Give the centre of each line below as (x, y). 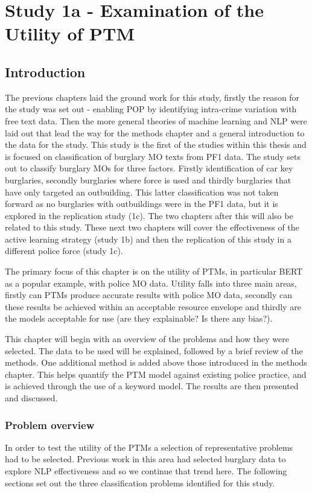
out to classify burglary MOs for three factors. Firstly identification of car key (149, 168)
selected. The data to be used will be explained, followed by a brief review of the (154, 350)
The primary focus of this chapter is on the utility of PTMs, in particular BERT (154, 271)
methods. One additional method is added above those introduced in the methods (156, 362)
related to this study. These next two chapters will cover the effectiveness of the (152, 227)
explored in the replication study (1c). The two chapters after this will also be (149, 215)
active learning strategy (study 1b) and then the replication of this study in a (148, 239)
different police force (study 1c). (64, 251)
